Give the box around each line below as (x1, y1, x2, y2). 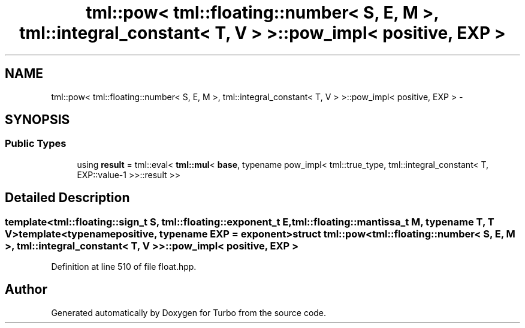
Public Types (5, 137, 67, 150)
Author (5, 282, 47, 297)
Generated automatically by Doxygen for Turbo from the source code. (51, 307, 327, 318)
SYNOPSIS (5, 112, 70, 128)
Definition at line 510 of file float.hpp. (51, 261, 197, 272)
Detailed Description (5, 190, 130, 206)
